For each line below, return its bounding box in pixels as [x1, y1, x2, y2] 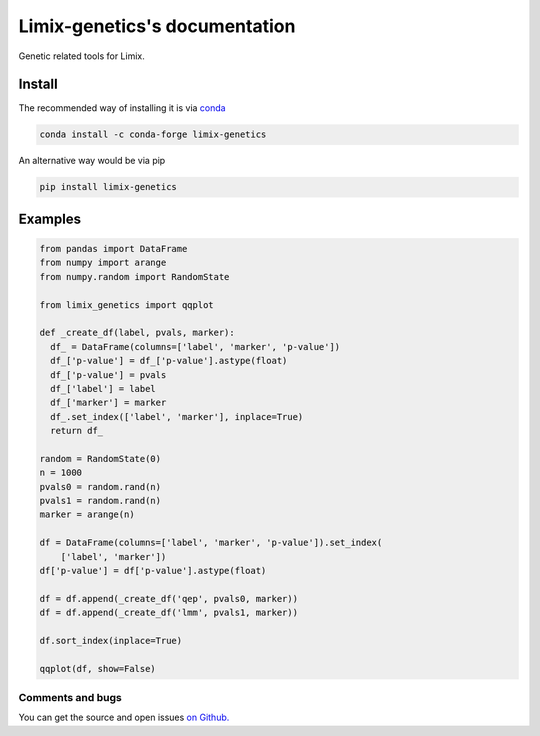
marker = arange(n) [39, 509, 135, 520]
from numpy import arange [39, 257, 167, 269]
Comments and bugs [18, 691, 122, 705]
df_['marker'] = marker [50, 397, 167, 409]
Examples [18, 210, 82, 227]
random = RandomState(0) [39, 453, 162, 464]
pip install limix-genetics [39, 181, 177, 193]
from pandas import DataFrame [39, 243, 188, 254]
